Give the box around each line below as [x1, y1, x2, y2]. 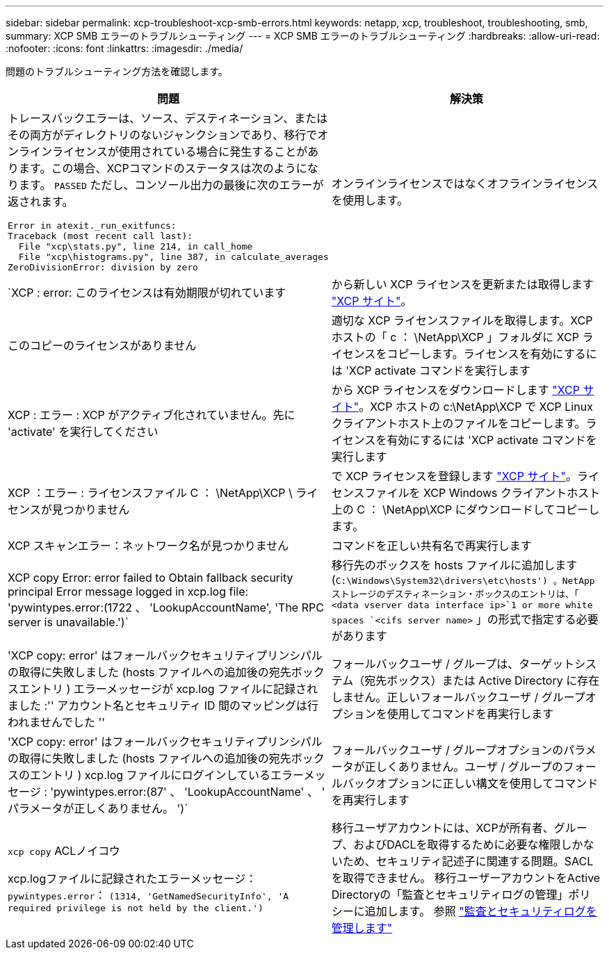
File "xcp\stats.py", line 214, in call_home [18, 241, 253, 252]
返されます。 [8, 195, 74, 209]
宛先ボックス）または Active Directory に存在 [364, 674, 600, 687]
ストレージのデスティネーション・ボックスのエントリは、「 [331, 589, 579, 599]
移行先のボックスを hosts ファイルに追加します [331, 558, 578, 572]
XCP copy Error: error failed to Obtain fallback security [8, 571, 293, 585]
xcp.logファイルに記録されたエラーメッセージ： [8, 871, 257, 885]
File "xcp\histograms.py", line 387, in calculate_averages [18, 252, 329, 262]
